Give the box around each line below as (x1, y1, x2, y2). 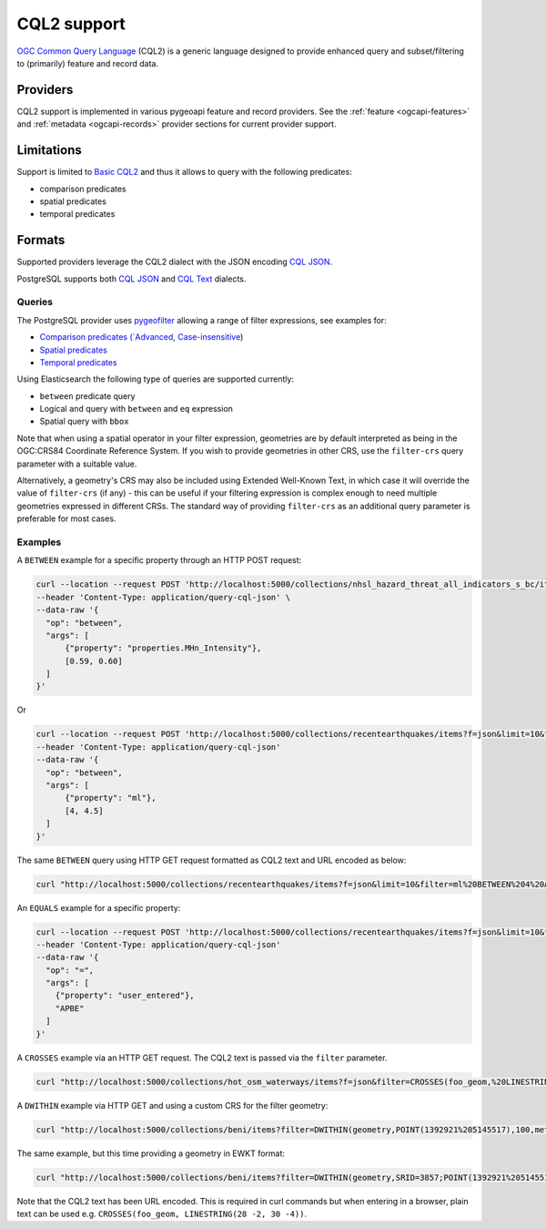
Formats (16, 232, 66, 248)
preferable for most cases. (16, 513, 116, 524)
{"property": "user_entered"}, (55, 990, 195, 1001)
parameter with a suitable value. (16, 458, 137, 469)
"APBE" (55, 1003, 85, 1013)
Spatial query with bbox (39, 415, 129, 427)
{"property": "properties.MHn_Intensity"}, (65, 643, 262, 653)
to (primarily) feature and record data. (16, 57, 159, 68)
